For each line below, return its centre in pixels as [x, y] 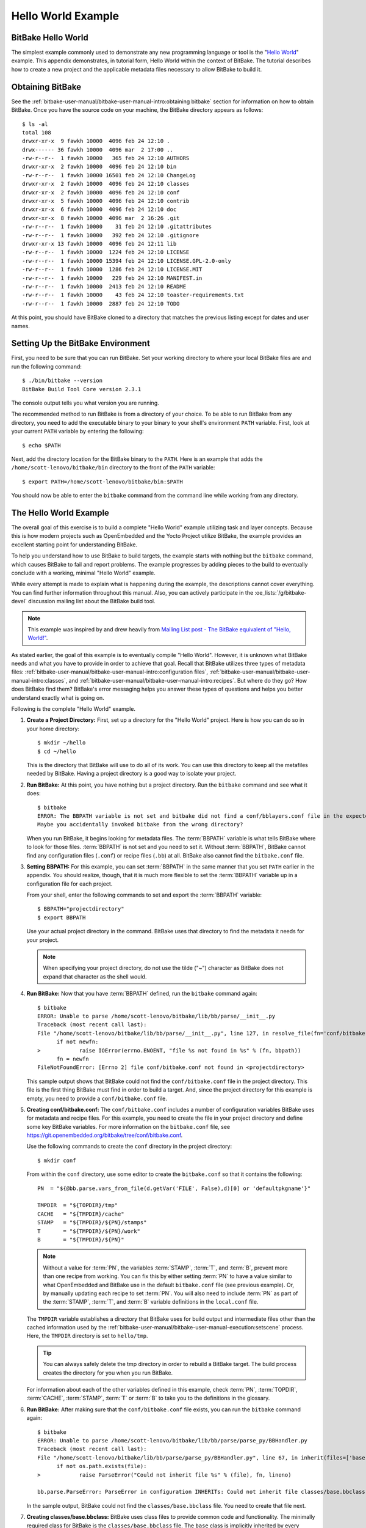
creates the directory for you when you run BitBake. [108, 1373]
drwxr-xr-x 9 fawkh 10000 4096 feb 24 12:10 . [96, 141]
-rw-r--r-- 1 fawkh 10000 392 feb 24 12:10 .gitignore [111, 235]
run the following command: [47, 366]
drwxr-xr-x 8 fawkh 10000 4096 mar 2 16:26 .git [101, 218]
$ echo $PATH [41, 445]
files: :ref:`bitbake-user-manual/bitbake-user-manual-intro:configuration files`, [110, 672]
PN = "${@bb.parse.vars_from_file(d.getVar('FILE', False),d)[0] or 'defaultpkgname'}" [174, 1188]
